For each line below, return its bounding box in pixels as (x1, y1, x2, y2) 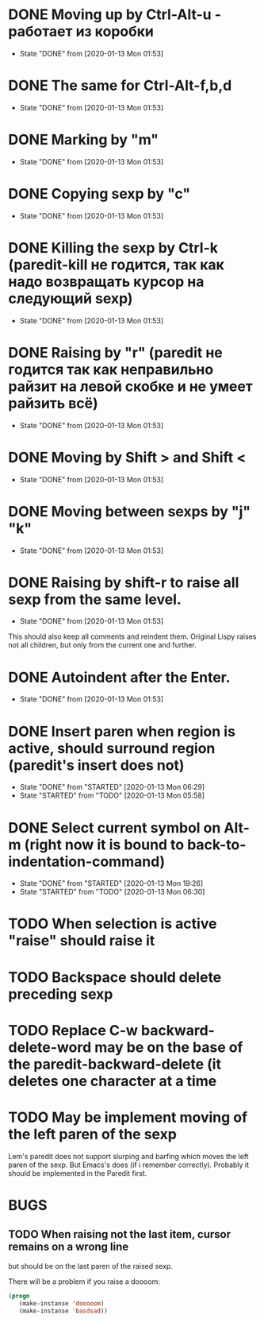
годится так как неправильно (8, 360, 214, 378)
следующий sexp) (8, 289, 133, 307)
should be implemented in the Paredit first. (8, 1168, 147, 1177)
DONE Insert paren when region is (8, 722, 236, 740)
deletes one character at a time (8, 1072, 217, 1090)
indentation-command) (8, 852, 166, 871)
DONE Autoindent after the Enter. (8, 668, 231, 686)
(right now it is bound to (24, 836, 185, 853)
